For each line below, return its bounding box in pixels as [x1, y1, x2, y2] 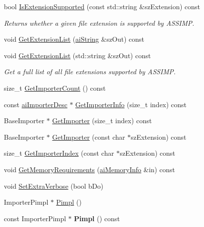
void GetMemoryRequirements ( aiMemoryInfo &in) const [4, 164, 175, 174]
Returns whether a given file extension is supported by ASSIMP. [4, 17, 194, 28]
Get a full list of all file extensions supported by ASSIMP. [4, 66, 176, 77]
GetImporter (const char [52, 131, 125, 142]
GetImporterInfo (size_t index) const [75, 99, 187, 109]
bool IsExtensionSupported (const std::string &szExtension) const [4, 1, 201, 11]
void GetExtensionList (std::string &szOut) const [4, 50, 151, 60]
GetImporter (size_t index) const [52, 115, 152, 126]
